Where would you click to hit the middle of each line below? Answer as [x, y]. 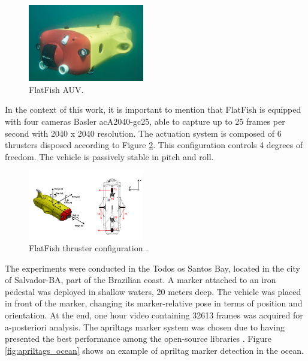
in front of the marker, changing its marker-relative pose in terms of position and [154, 303]
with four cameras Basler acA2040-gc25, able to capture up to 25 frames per [145, 121]
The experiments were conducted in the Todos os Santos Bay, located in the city [153, 268]
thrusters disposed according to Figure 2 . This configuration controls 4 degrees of [154, 145]
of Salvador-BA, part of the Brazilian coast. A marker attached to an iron [141, 280]
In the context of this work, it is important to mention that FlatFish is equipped [153, 109]
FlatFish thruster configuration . [89, 248]
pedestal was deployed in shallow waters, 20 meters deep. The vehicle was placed [153, 291]
